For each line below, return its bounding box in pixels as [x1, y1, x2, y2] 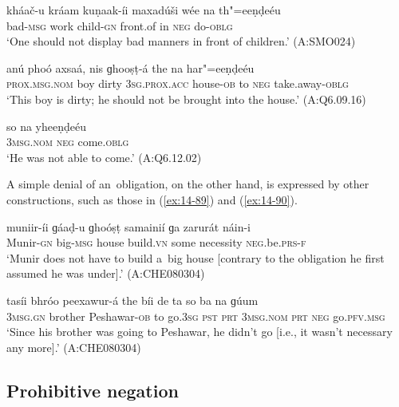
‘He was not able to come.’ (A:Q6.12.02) [6, 148, 202, 165]
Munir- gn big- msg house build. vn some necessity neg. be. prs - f [6, 234, 306, 251]
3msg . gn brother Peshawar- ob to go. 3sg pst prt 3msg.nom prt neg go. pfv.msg [6, 307, 385, 324]
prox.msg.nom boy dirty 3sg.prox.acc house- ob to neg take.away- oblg [6, 75, 349, 92]
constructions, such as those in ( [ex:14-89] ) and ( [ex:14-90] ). [6, 191, 298, 207]
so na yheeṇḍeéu [6, 117, 87, 134]
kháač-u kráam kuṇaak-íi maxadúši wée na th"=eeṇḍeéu [6, 2, 281, 18]
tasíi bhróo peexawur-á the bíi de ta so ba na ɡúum [6, 291, 259, 308]
